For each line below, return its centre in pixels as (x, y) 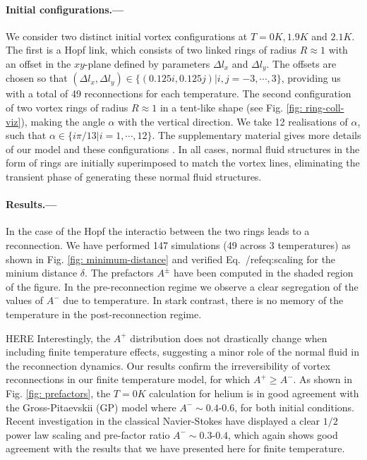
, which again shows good (283, 434)
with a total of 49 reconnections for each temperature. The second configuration (179, 93)
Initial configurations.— (65, 9)
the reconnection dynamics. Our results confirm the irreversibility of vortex (168, 365)
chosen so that (37, 78)
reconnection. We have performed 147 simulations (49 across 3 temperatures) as (178, 244)
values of (24, 300)
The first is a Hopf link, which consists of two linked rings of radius (151, 50)
